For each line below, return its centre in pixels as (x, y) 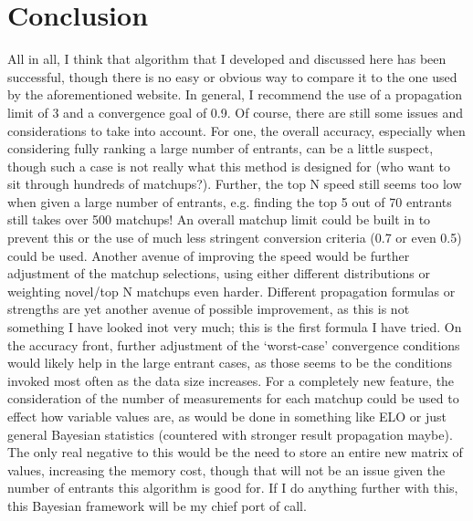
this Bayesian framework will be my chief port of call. (157, 505)
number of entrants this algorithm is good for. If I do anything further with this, (233, 488)
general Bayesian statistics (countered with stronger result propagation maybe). (230, 434)
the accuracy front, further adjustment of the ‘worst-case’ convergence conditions (234, 344)
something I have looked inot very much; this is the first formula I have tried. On (235, 327)
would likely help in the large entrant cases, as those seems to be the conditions (230, 363)
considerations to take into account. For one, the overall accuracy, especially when (236, 130)
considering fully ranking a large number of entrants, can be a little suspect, (221, 148)
